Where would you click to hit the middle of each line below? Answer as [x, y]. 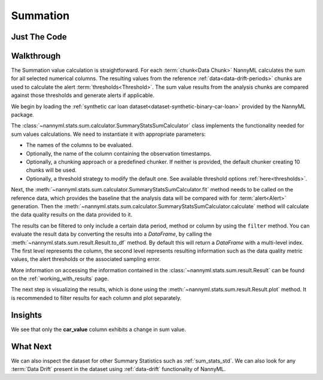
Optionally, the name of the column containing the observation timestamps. [119, 153]
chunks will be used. [51, 170]
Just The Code [39, 37]
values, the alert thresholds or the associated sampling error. [86, 259]
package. [22, 115]
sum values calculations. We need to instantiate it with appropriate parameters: [109, 134]
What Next [31, 346]
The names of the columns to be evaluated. [80, 145]
